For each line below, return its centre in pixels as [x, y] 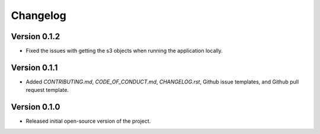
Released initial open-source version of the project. [88, 121]
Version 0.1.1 [34, 67]
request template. [47, 90]
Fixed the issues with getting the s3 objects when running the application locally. [124, 51]
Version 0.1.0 [36, 107]
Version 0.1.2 [36, 36]
